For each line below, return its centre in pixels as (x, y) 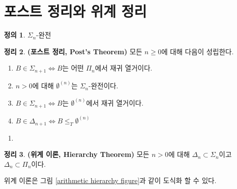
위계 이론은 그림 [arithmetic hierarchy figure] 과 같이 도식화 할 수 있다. (110, 180)
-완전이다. (103, 86)
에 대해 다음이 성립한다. (198, 51)
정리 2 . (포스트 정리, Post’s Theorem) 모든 (73, 51)
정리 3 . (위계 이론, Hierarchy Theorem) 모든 (77, 154)
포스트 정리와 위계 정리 (75, 11)
